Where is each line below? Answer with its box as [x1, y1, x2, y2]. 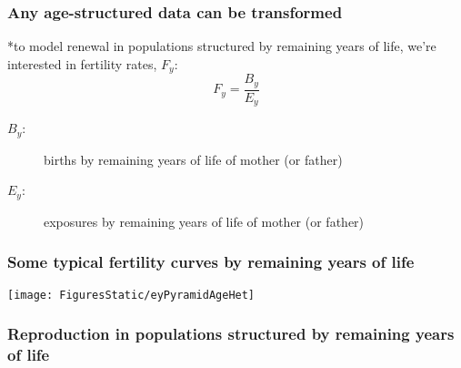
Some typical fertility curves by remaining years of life [7, 250, 415, 273]
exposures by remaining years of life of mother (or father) [44, 211, 365, 230]
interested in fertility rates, [7, 54, 157, 73]
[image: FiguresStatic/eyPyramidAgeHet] [7, 288, 256, 302]
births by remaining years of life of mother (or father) [44, 149, 343, 169]
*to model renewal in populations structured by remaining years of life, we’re [7, 36, 436, 56]
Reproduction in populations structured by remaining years [7, 322, 455, 345]
